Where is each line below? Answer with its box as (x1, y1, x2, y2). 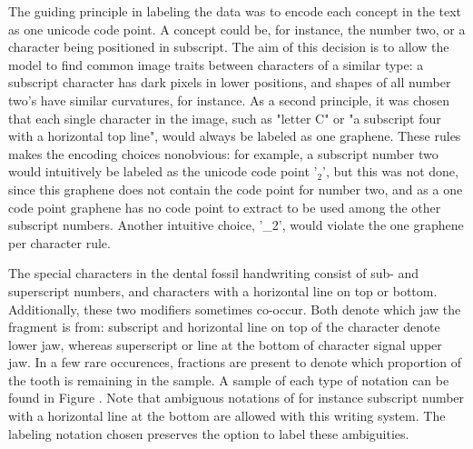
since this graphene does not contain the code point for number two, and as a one (8, 179, 463, 198)
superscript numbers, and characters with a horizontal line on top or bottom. (8, 281, 438, 300)
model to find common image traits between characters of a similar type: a (8, 55, 424, 74)
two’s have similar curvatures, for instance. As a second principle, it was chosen (8, 90, 450, 109)
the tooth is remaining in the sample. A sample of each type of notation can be (8, 370, 449, 389)
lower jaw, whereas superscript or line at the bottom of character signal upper (8, 334, 442, 354)
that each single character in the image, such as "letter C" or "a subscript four (8, 108, 441, 127)
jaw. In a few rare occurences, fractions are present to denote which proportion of (8, 353, 462, 372)
